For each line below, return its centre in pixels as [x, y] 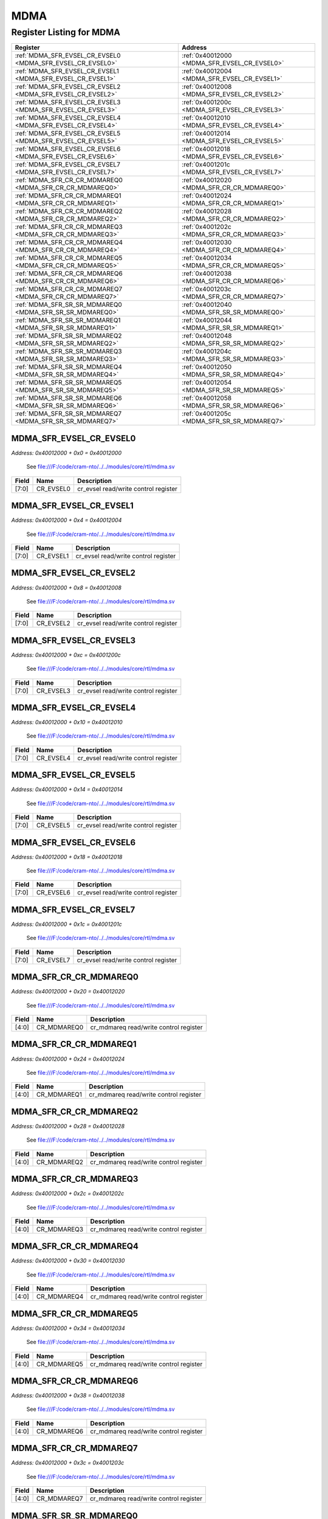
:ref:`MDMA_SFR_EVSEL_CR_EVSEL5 [68, 134]
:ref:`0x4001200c [207, 102]
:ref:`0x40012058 [207, 398]
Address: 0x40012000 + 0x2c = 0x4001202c [68, 1193]
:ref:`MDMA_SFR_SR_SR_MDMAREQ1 [68, 320]
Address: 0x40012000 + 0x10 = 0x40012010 [67, 722]
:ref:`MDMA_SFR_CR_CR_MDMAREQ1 [68, 196]
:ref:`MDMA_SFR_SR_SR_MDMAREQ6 [69, 398]
